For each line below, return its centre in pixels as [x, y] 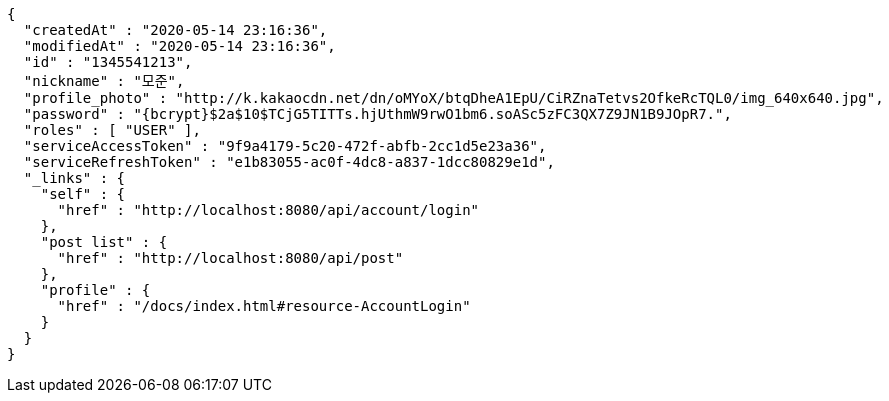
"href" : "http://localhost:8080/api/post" [230, 258]
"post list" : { [104, 242]
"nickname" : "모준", [104, 81]
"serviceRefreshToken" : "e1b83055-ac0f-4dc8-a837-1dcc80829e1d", [289, 162]
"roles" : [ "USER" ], [112, 130]
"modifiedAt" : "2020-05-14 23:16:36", [179, 46]
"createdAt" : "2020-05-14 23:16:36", [175, 30]
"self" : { [83, 194]
